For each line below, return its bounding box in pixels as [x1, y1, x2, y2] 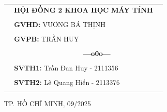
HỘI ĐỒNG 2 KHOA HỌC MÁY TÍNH [14, 4, 153, 14]
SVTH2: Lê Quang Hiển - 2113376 [14, 77, 120, 87]
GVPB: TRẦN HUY [14, 33, 79, 43]
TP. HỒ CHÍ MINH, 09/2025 [4, 98, 91, 108]
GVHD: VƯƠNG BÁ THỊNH [14, 19, 106, 29]
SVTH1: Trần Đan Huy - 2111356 [14, 63, 118, 73]
